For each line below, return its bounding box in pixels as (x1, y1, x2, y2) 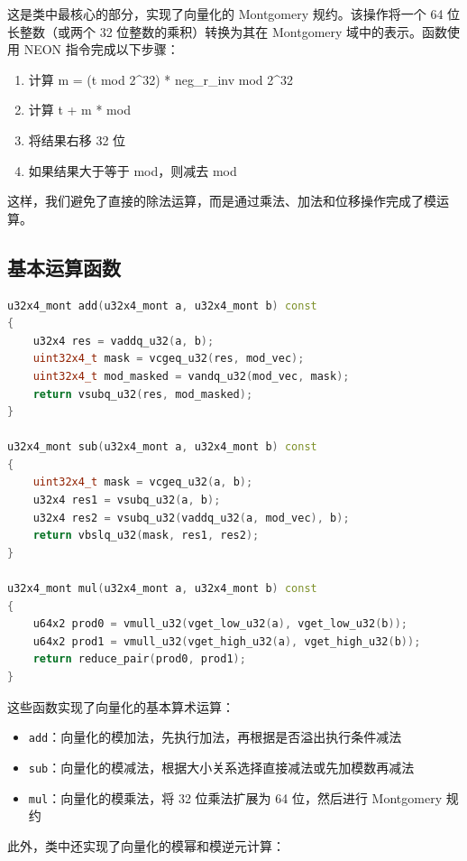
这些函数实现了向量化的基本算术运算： (7, 697, 234, 716)
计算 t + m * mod (28, 100, 131, 119)
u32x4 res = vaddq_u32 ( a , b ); (32, 334, 215, 347)
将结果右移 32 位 (28, 130, 126, 149)
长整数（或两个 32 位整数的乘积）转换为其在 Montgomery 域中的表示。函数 (7, 22, 448, 41)
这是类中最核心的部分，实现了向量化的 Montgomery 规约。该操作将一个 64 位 (7, 5, 461, 23)
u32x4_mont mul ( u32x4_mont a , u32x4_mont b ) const (7, 582, 317, 596)
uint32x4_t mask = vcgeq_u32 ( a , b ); (32, 476, 253, 489)
